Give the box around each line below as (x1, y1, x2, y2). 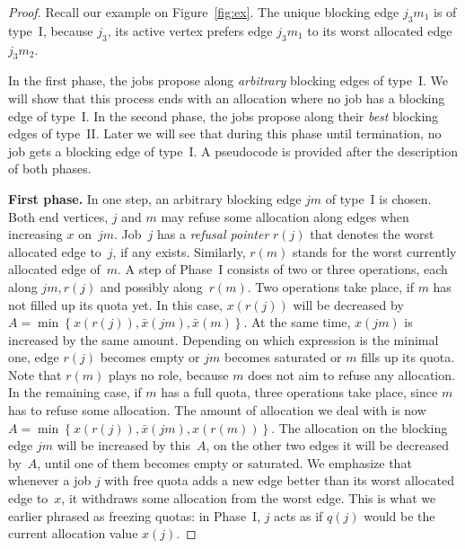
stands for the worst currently (293, 242, 457, 261)
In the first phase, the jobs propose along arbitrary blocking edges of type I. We (8, 71, 448, 90)
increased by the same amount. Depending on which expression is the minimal (8, 330, 439, 349)
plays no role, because (108, 365, 229, 384)
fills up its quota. (361, 348, 455, 367)
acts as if (274, 506, 323, 525)
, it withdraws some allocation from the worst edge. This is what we (61, 489, 436, 508)
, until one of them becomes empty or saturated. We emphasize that (37, 453, 412, 472)
